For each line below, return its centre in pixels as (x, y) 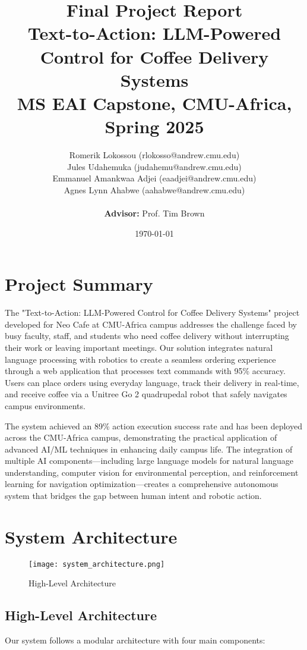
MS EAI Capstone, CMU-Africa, (154, 103)
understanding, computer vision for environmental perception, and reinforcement (152, 472)
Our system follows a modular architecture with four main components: (135, 640)
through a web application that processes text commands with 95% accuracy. (145, 371)
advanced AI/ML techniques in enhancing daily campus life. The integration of (149, 449)
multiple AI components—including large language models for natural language (149, 461)
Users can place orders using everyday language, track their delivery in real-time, (152, 382)
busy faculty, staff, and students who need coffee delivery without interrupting (147, 336)
